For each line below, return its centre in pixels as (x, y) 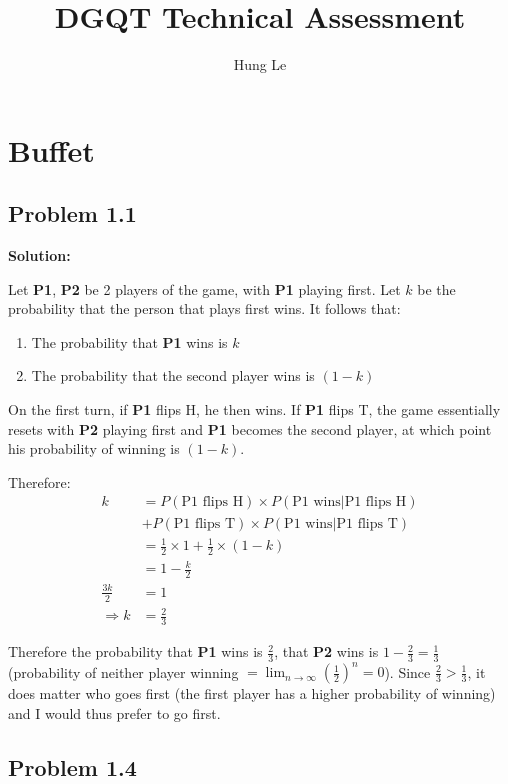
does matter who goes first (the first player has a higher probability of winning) (252, 693)
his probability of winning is (94, 448)
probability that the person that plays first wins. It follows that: (204, 308)
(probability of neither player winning (123, 671)
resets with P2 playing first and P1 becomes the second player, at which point (250, 428)
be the (436, 288)
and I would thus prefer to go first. (114, 712)
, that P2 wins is (326, 651)
